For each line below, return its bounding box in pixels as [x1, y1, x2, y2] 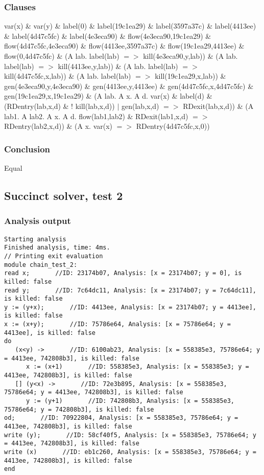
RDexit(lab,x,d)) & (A [183, 100, 254, 111]
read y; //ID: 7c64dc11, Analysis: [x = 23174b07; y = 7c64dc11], [4, 286, 256, 294]
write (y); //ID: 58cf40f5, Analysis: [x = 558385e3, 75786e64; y [4, 431, 256, 439]
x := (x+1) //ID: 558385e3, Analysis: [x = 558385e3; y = [26, 363, 249, 371]
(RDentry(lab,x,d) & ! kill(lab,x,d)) [4, 100, 115, 111]
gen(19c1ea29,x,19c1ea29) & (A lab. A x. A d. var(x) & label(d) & [4, 91, 212, 101]
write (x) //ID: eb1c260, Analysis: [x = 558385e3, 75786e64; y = [4, 448, 256, 456]
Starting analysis [4, 235, 66, 243]
